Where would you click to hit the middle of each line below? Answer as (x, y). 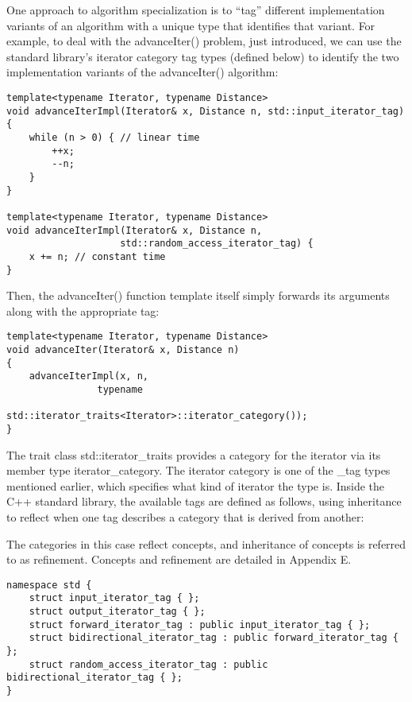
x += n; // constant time (97, 256)
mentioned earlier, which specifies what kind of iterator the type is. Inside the (196, 485)
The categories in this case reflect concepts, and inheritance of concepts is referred (206, 543)
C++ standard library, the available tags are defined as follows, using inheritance (204, 501)
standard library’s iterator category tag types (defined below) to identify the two (203, 56)
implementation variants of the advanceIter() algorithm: (142, 72)
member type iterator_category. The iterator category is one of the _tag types (198, 470)
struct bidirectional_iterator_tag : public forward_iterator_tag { (214, 638)
